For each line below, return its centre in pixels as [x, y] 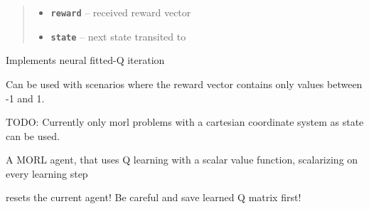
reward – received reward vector [121, 12]
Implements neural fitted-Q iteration [85, 60]
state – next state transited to [118, 36]
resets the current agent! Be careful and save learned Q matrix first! [154, 197]
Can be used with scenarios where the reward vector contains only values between [184, 84]
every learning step [47, 173]
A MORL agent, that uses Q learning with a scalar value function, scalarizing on [182, 160]
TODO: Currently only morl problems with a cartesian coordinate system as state [185, 122]
